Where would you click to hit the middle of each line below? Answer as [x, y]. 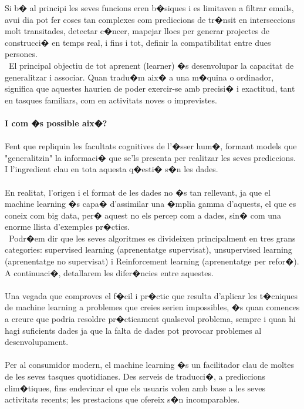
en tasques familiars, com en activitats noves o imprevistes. [111, 100]
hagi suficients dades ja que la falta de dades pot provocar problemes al [133, 330]
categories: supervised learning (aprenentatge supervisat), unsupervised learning [148, 249]
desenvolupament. [37, 342]
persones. [21, 54]
